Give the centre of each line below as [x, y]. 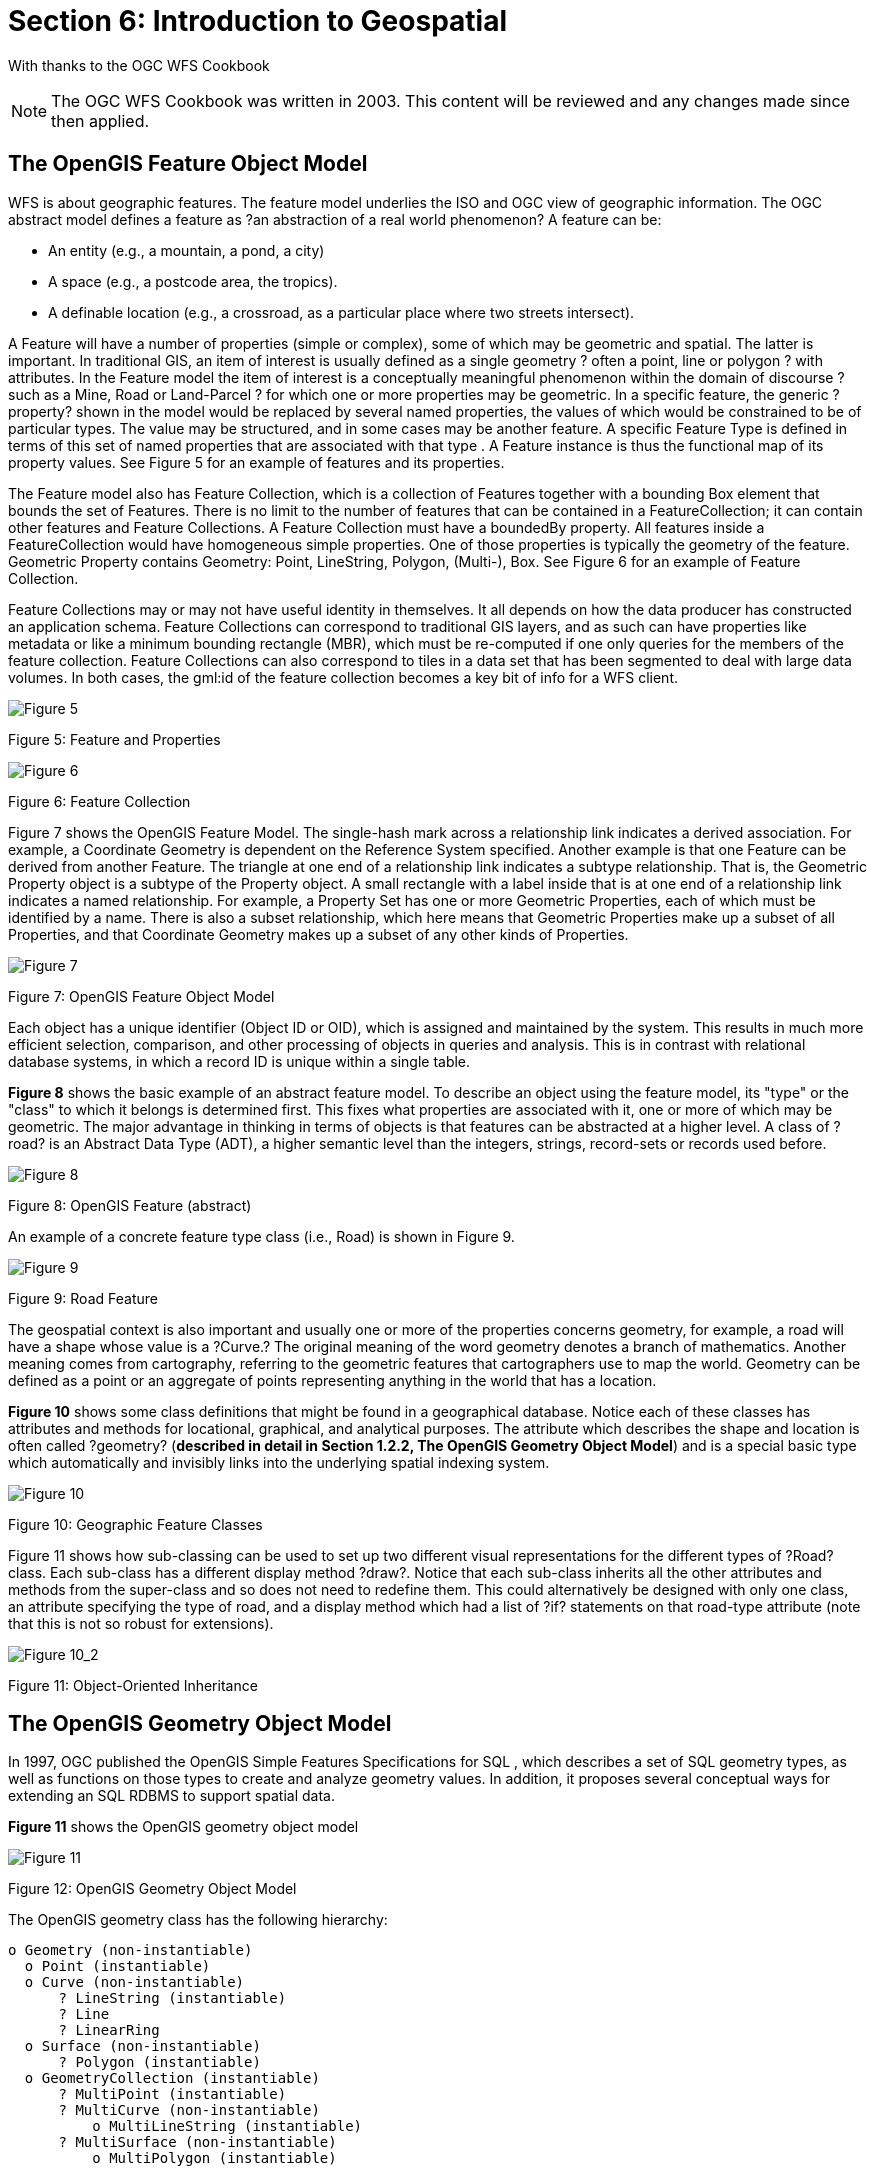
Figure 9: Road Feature [83, 1298]
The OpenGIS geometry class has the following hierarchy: [198, 1920]
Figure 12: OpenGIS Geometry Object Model [152, 1889]
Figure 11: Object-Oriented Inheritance [133, 1685]
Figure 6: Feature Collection [99, 801]
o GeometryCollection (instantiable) [172, 2078]
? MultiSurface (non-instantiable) [197, 2142]
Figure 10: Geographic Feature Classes [135, 1524]
